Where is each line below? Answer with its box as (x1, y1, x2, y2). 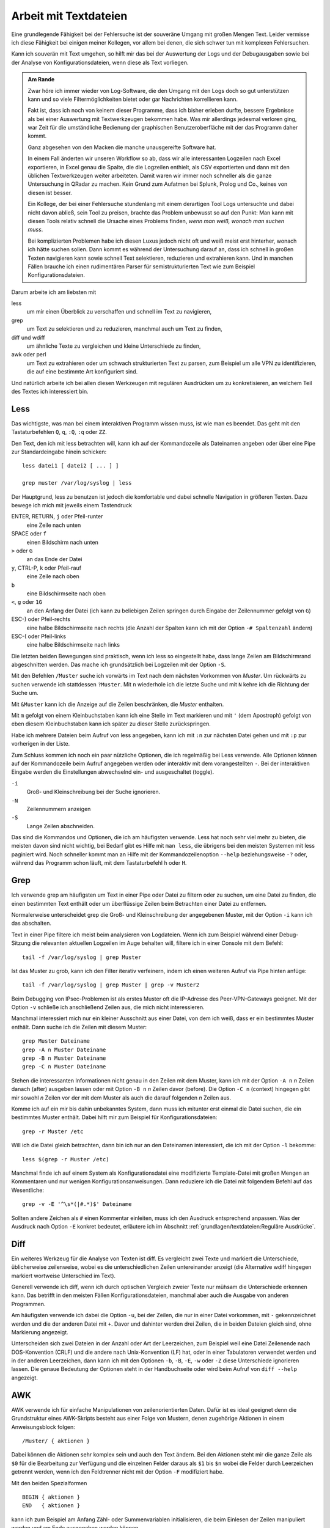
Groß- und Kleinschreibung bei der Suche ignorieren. (26, 788, 161, 796)
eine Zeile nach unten (26, 521, 81, 529)
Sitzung (11, 939, 31, 947)
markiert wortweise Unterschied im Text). (11, 1272, 116, 1279)
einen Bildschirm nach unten (26, 538, 99, 546)
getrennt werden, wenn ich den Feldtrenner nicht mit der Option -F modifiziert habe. (11, 1468, 224, 1475)
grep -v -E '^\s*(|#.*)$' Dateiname (22, 1201, 132, 1208)
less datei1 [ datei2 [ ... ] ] (22, 462, 119, 469)
